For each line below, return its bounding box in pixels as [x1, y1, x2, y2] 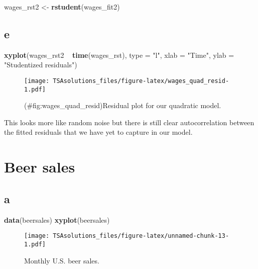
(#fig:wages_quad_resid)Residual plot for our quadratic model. [24, 100, 221, 111]
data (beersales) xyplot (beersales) [4, 214, 110, 225]
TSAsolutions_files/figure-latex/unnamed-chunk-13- [53, 232, 229, 240]
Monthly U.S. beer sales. [24, 255, 99, 265]
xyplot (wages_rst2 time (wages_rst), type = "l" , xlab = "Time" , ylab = [4, 49, 234, 60]
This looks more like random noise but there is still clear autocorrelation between [4, 117, 254, 127]
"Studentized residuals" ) [4, 59, 77, 70]
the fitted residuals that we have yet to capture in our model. [4, 127, 193, 137]
